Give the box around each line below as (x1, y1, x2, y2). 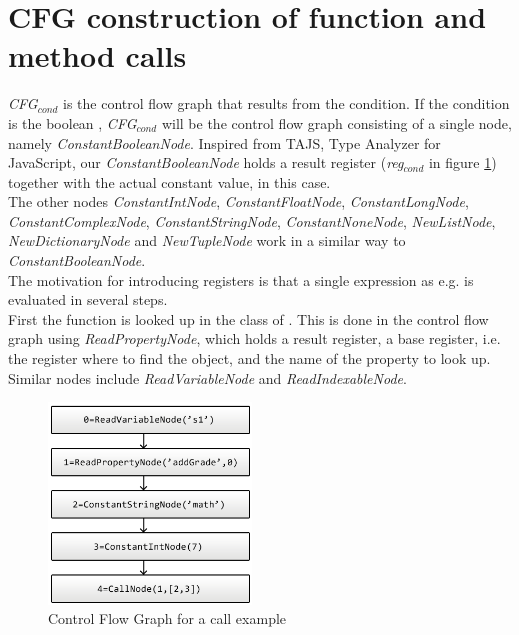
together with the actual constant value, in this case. (8, 171, 331, 192)
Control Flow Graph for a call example (48, 608, 287, 629)
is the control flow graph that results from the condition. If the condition (63, 93, 510, 114)
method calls (8, 35, 187, 76)
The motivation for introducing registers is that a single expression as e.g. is (8, 269, 474, 290)
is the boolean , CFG (8, 112, 137, 133)
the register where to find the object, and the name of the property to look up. (8, 348, 491, 369)
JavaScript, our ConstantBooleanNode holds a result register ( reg (8, 152, 404, 173)
